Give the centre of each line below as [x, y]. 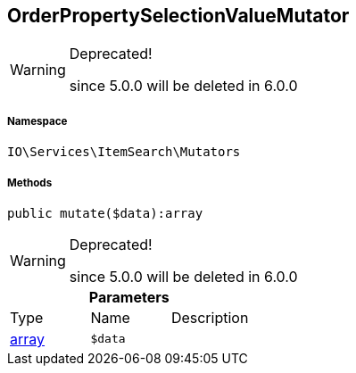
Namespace [37, 121]
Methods [30, 182]
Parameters [129, 297]
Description [210, 317]
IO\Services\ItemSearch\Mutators [124, 152]
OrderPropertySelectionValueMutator [178, 16]
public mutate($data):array [105, 213]
